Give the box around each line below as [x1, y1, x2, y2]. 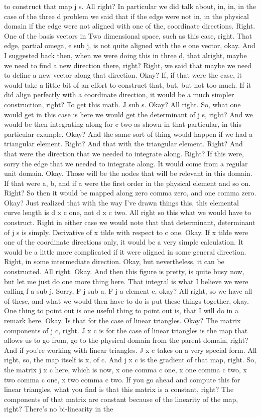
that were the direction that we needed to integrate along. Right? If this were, [4, 148, 244, 158]
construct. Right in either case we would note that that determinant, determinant [4, 217, 255, 228]
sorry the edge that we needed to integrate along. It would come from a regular [4, 158, 248, 168]
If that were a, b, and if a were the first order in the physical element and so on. [4, 177, 251, 188]
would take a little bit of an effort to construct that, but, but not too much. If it [4, 79, 251, 90]
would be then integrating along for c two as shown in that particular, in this [4, 119, 241, 129]
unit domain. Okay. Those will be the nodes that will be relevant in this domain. [4, 168, 252, 178]
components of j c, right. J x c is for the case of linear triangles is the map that [4, 325, 248, 335]
